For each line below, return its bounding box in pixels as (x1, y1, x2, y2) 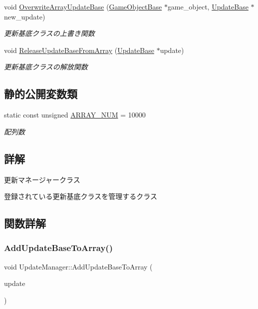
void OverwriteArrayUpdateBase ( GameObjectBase (4, 1, 162, 11)
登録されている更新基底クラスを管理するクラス (4, 191, 158, 201)
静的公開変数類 (4, 86, 77, 101)
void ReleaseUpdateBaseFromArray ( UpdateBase (4, 44, 154, 55)
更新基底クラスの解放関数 (4, 61, 88, 72)
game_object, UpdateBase (167, 1, 249, 11)
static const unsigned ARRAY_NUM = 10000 (4, 109, 146, 120)
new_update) (4, 11, 45, 21)
